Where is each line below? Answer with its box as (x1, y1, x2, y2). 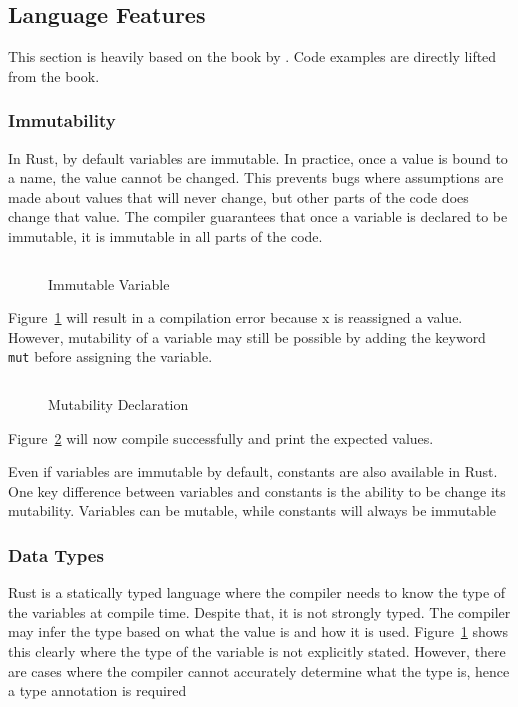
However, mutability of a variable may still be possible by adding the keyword (8, 326, 486, 347)
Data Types (8, 542, 104, 567)
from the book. (8, 65, 100, 86)
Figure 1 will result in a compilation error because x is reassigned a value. (8, 307, 463, 328)
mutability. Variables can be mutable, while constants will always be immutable (8, 500, 497, 521)
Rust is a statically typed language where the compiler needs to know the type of (8, 582, 506, 603)
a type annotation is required (8, 680, 187, 701)
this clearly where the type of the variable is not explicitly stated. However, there (8, 640, 506, 661)
